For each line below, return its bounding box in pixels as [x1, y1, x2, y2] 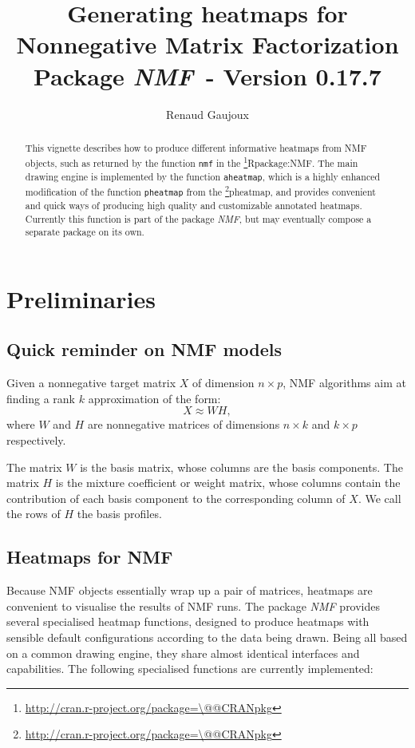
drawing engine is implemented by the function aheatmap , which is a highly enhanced [25, 169, 381, 183]
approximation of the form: [88, 390, 221, 406]
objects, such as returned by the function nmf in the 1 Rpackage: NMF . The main [25, 153, 358, 169]
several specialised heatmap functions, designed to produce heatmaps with [6, 613, 370, 630]
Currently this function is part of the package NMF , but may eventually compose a [25, 212, 372, 225]
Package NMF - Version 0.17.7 [34, 59, 381, 93]
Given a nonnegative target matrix [6, 374, 176, 391]
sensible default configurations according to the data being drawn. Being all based [6, 629, 408, 645]
